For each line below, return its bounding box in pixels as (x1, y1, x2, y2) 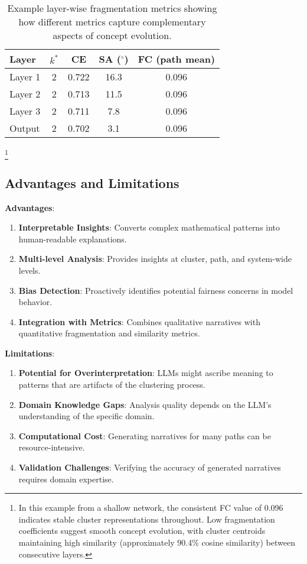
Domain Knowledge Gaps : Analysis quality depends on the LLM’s (18, 398, 272, 410)
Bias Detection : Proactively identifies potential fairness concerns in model (18, 284, 293, 296)
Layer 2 (9, 87, 41, 101)
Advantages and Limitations (5, 173, 179, 192)
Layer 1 (9, 70, 41, 83)
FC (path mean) (138, 52, 215, 66)
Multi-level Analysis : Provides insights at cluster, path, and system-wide (18, 252, 292, 265)
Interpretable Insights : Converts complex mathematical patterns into (18, 221, 280, 234)
